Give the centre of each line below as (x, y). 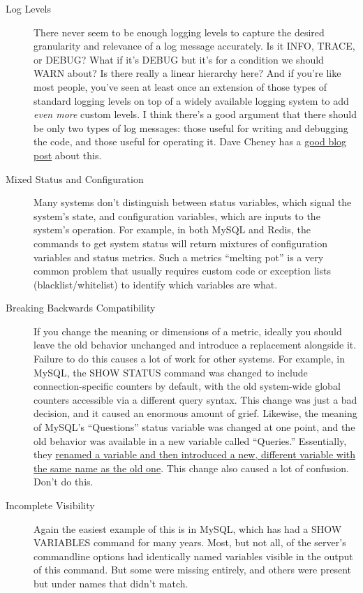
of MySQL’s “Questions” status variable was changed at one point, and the (194, 427)
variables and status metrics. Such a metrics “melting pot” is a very (179, 257)
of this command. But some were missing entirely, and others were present (193, 570)
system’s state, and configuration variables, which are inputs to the (177, 215)
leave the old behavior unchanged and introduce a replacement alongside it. (195, 345)
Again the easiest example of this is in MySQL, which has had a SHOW (188, 528)
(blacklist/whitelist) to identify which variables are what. (156, 284)
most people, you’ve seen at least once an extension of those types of (180, 86)
